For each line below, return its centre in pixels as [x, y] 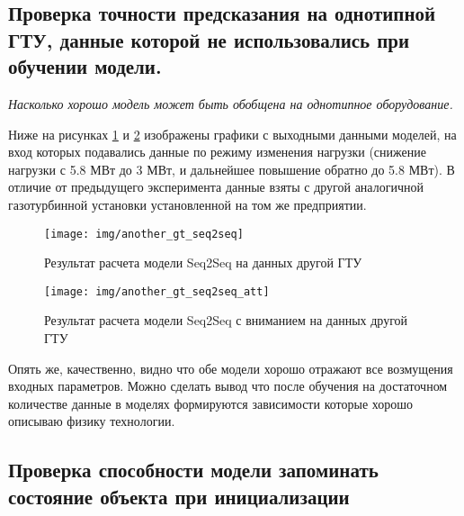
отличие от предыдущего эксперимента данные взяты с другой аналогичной [216, 187]
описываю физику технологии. [92, 421]
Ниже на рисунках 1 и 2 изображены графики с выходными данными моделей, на [232, 134]
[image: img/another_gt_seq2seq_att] [157, 291]
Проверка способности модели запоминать [193, 470]
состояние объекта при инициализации [179, 496]
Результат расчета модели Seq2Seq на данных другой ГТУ [203, 263]
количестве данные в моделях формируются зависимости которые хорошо [211, 403]
